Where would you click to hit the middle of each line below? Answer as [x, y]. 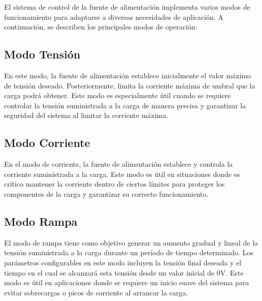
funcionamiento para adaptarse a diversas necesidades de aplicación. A [114, 17]
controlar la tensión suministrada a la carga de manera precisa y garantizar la [125, 105]
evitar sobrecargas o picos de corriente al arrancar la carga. [96, 292]
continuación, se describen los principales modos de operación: [101, 27]
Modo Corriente [47, 143]
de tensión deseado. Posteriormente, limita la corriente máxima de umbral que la [130, 85]
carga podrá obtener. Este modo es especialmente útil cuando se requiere [118, 95]
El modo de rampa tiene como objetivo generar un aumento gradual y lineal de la [131, 242]
